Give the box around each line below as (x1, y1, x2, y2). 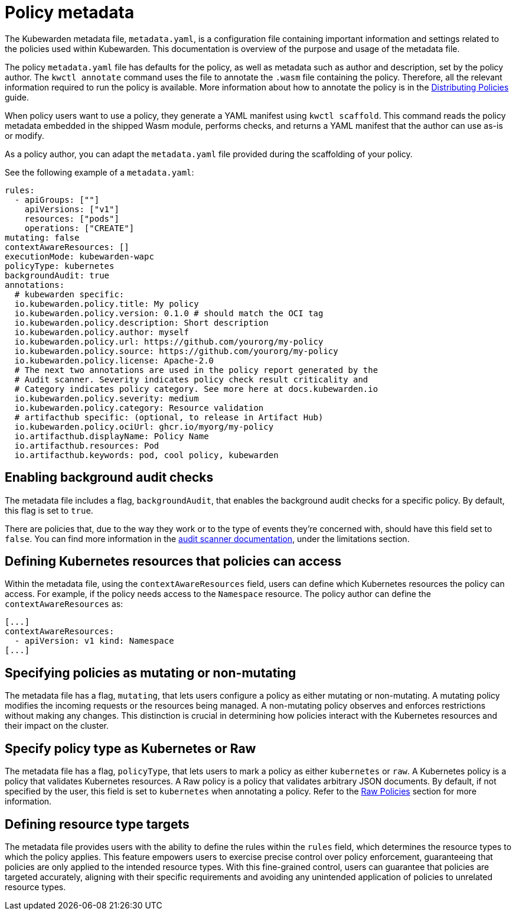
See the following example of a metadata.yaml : (5, 167, 194, 177)
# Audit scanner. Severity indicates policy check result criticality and (14, 374, 368, 384)
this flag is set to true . (5, 505, 93, 515)
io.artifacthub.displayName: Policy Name (14, 431, 209, 441)
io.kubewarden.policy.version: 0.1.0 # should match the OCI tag (14, 308, 324, 318)
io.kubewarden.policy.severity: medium (14, 393, 199, 403)
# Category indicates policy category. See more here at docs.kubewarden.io (14, 384, 378, 394)
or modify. (5, 130, 44, 141)
